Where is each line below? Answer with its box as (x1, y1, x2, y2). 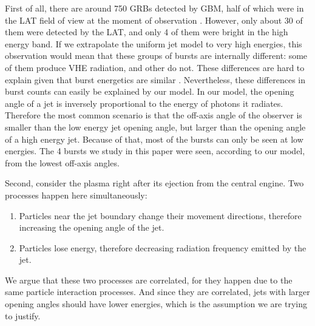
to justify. (5, 309, 41, 322)
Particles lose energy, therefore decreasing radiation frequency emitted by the (19, 241, 307, 254)
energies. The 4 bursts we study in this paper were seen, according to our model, (5, 144, 305, 157)
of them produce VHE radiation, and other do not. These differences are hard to (5, 61, 305, 73)
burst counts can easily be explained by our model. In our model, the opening (5, 85, 294, 98)
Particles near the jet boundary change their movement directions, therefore (19, 209, 302, 222)
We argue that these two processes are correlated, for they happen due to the (5, 273, 293, 286)
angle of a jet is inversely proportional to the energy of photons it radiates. (5, 97, 283, 109)
